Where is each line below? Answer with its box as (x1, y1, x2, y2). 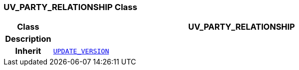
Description (5, 34, 51, 44)
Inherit (15, 46, 41, 56)
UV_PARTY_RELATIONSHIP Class (4, 2, 138, 12)
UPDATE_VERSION (53, 47, 110, 55)
